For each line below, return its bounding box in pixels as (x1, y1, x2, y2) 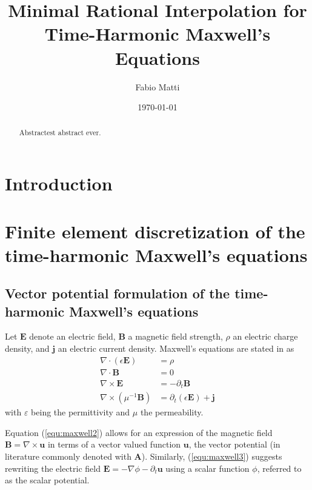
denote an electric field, (29, 330, 116, 343)
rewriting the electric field (5, 461, 101, 474)
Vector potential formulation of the (5, 284, 230, 303)
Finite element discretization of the (5, 218, 305, 243)
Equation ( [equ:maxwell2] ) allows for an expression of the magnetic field (5, 426, 273, 438)
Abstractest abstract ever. (19, 127, 101, 138)
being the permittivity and (31, 406, 130, 418)
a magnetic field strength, (128, 330, 223, 343)
